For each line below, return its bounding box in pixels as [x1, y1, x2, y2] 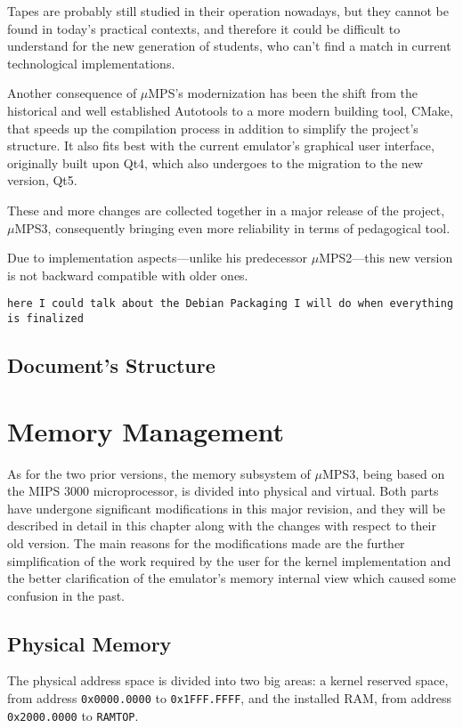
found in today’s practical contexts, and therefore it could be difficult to [7, 19, 401, 37]
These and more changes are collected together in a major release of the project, [7, 200, 445, 219]
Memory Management [7, 412, 284, 449]
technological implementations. [7, 53, 175, 72]
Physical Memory [7, 629, 172, 657]
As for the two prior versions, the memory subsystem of [7, 464, 311, 482]
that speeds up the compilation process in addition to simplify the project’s [7, 118, 418, 137]
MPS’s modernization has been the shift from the [148, 84, 418, 102]
